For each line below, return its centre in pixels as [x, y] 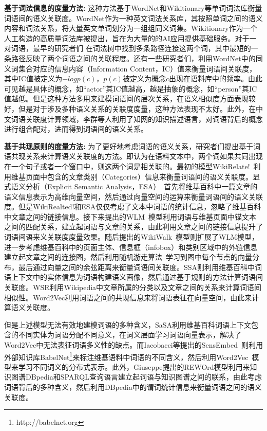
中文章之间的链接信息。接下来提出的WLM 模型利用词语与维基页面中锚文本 [130, 216]
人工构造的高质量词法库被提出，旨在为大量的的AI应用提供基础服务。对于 [127, 38]
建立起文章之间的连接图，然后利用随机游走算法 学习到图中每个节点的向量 [128, 257]
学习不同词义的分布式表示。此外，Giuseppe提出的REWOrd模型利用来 [134, 366]
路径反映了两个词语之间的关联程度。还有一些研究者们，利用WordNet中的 [133, 58]
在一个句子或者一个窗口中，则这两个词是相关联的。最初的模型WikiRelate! [127, 166]
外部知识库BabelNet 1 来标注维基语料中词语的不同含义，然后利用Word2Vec [126, 356]
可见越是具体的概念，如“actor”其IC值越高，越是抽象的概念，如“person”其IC [131, 88]
